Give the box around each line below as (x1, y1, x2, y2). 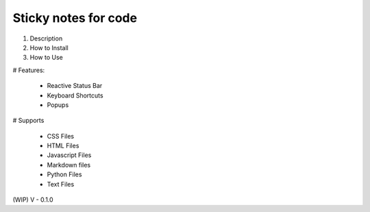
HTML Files (47, 141, 79, 150)
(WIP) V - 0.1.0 (12, 196, 54, 204)
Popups (47, 100, 69, 109)
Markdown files (47, 161, 91, 169)
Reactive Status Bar (47, 82, 103, 90)
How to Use (29, 54, 63, 62)
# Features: (12, 66, 45, 74)
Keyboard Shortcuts (47, 91, 103, 99)
